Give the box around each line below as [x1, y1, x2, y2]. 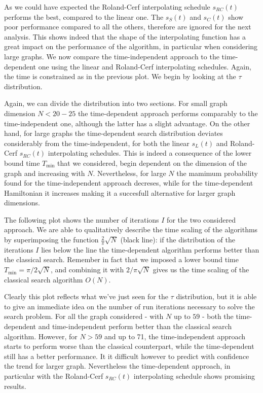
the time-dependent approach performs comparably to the [78, 108, 258, 118]
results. [4, 380, 26, 391]
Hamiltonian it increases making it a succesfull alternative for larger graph [4, 187, 236, 198]
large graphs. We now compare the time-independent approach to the [4, 51, 219, 61]
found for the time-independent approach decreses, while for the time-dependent [4, 177, 253, 188]
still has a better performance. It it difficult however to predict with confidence [4, 350, 249, 361]
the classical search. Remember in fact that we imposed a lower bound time [4, 254, 239, 265]
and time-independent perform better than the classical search [38, 321, 232, 332]
